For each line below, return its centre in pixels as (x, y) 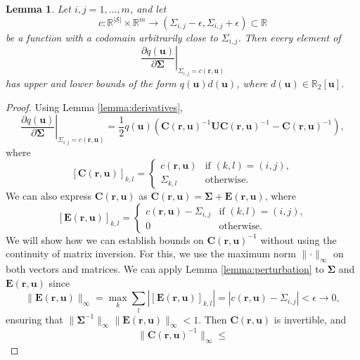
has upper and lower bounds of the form (91, 83)
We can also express (49, 196)
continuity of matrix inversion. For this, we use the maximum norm (151, 253)
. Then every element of (289, 38)
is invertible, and (310, 319)
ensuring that (34, 319)
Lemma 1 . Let (38, 8)
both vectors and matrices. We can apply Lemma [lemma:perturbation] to (165, 269)
